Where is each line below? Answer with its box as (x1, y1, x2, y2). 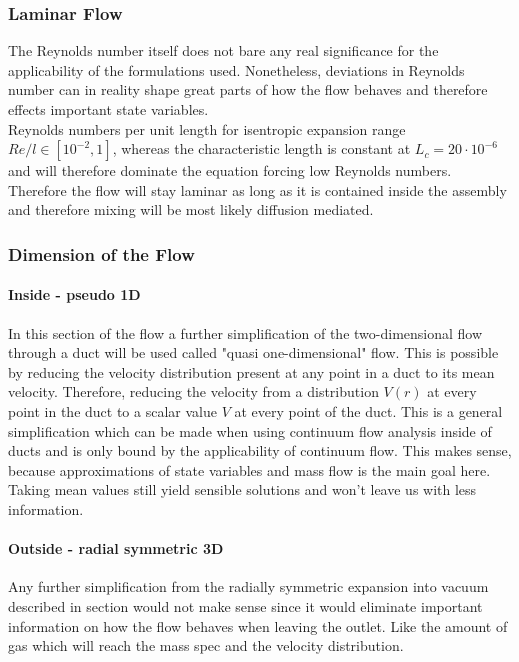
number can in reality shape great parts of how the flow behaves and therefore (8, 79, 488, 100)
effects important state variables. (8, 99, 209, 119)
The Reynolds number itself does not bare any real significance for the (8, 40, 439, 61)
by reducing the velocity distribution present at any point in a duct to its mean (8, 361, 495, 382)
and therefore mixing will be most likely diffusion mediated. (8, 199, 374, 220)
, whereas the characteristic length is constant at (112, 138, 411, 159)
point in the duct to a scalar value (8, 400, 217, 421)
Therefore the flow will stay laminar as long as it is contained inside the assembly (8, 179, 507, 200)
